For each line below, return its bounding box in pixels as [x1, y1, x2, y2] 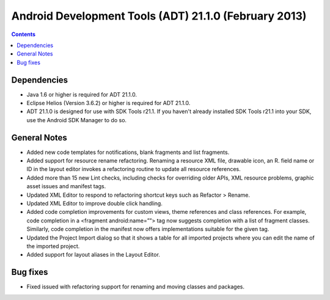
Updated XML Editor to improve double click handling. [26, 200, 163, 207]
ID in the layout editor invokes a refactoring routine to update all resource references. [26, 166, 241, 173]
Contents [11, 31, 36, 38]
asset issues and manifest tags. [26, 183, 106, 190]
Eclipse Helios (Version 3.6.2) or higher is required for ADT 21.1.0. [26, 100, 191, 107]
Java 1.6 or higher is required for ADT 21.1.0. [26, 90, 137, 98]
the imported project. [26, 243, 80, 250]
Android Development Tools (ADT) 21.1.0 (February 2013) [11, 9, 307, 23]
